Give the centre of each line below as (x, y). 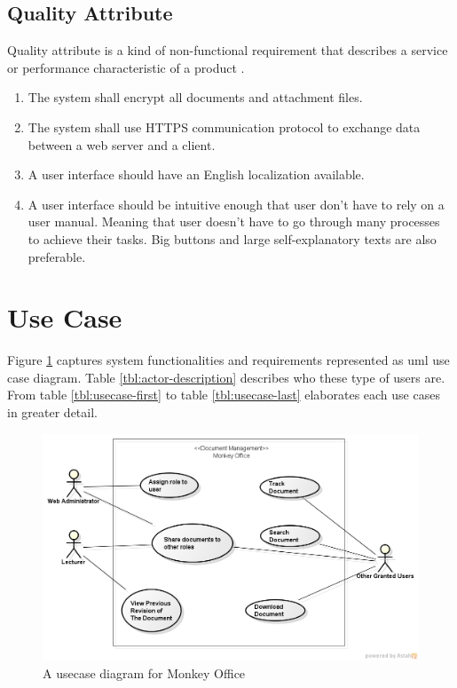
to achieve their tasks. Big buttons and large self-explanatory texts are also (232, 238)
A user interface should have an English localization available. (196, 174)
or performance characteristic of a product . (126, 67)
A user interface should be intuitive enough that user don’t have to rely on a (236, 204)
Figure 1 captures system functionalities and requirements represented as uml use (228, 360)
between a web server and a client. (122, 144)
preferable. (57, 256)
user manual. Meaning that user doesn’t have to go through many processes (234, 221)
